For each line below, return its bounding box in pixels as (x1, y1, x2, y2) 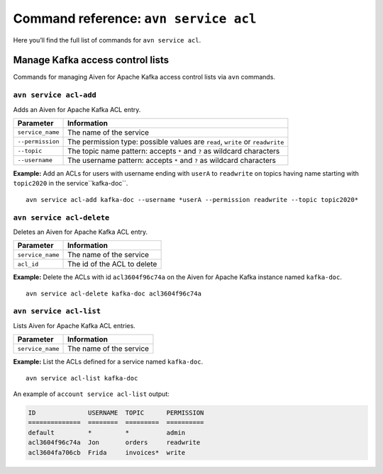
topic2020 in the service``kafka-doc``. (13, 179, 128, 188)
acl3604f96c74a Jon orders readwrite (28, 439, 201, 446)
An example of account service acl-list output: (13, 390, 170, 398)
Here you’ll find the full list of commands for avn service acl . (13, 35, 201, 44)
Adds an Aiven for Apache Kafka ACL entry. (13, 105, 141, 113)
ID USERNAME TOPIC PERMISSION (28, 408, 204, 417)
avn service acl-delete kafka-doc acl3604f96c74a (26, 289, 202, 298)
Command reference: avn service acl (13, 11, 257, 26)
